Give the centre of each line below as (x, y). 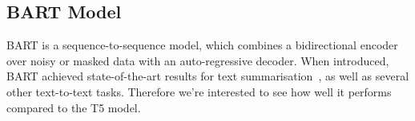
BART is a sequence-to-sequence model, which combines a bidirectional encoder (202, 45)
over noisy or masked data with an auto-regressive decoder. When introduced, (198, 60)
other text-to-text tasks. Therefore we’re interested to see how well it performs (199, 91)
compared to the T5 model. (74, 107)
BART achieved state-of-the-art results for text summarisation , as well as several (208, 76)
